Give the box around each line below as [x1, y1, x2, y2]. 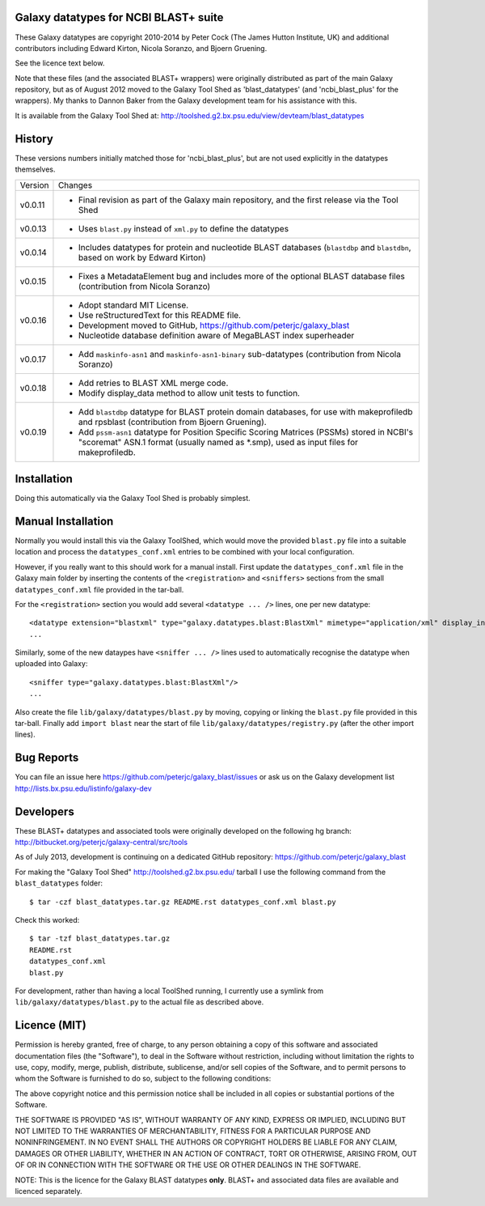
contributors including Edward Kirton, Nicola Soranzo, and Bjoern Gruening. [15, 43, 268, 53]
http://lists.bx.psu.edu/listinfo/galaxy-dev [15, 783, 153, 793]
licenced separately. [15, 1186, 82, 1195]
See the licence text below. [15, 58, 105, 68]
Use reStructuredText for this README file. [78, 309, 242, 321]
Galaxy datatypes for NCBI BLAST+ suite [15, 11, 224, 24]
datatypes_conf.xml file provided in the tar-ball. [15, 584, 184, 594]
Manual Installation [15, 514, 114, 528]
